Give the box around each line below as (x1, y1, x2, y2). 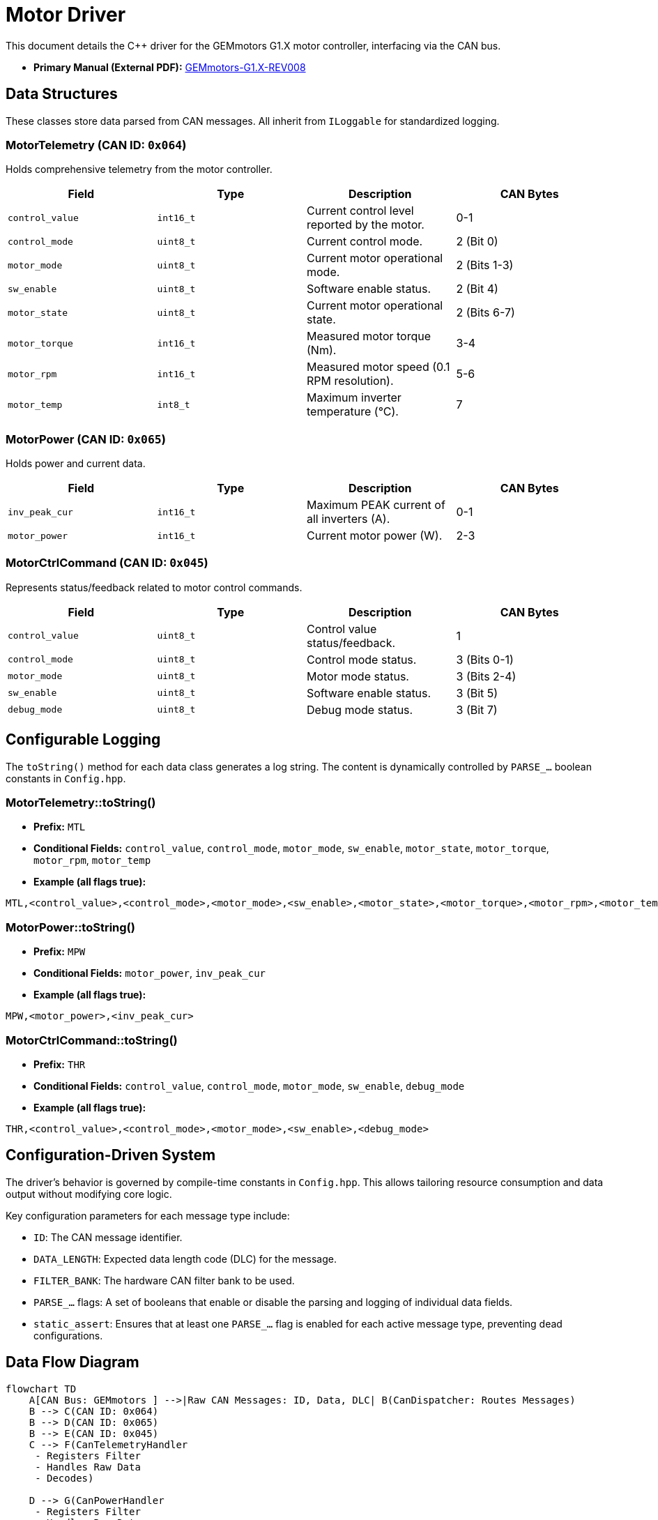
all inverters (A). (307, 512, 390, 526)
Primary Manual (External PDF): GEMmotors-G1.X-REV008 (33, 61, 306, 73)
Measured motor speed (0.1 (307, 360, 450, 374)
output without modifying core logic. (6, 1187, 172, 1200)
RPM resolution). (307, 374, 394, 388)
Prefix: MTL (33, 821, 86, 833)
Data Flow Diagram (6, 1353, 139, 1371)
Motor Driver (6, 3, 126, 26)
